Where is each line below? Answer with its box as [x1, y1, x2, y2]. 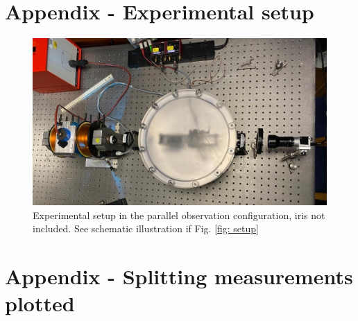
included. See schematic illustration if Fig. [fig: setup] [33, 221, 259, 236]
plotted [5, 289, 75, 318]
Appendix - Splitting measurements [5, 262, 353, 290]
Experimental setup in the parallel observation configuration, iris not [33, 207, 325, 222]
